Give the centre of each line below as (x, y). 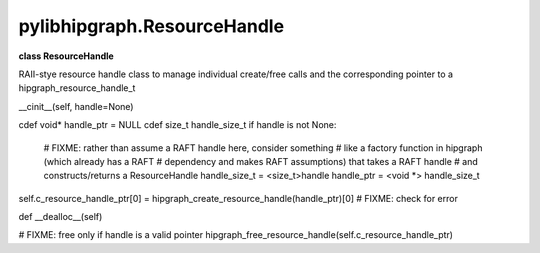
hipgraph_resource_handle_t (77, 88)
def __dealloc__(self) (60, 217)
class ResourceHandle (66, 56)
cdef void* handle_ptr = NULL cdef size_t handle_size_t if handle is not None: (177, 125)
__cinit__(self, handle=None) (76, 106)
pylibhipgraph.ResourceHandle (151, 26)
